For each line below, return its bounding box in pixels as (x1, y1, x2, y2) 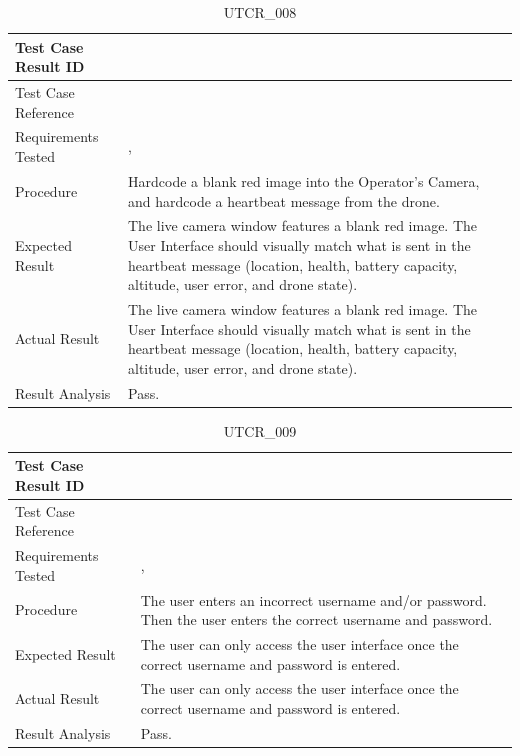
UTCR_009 (223, 420, 297, 441)
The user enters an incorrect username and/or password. (140, 589, 487, 610)
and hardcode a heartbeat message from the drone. (128, 190, 440, 211)
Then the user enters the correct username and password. (140, 609, 493, 630)
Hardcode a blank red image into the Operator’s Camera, (128, 170, 480, 191)
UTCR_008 (223, 2, 297, 22)
